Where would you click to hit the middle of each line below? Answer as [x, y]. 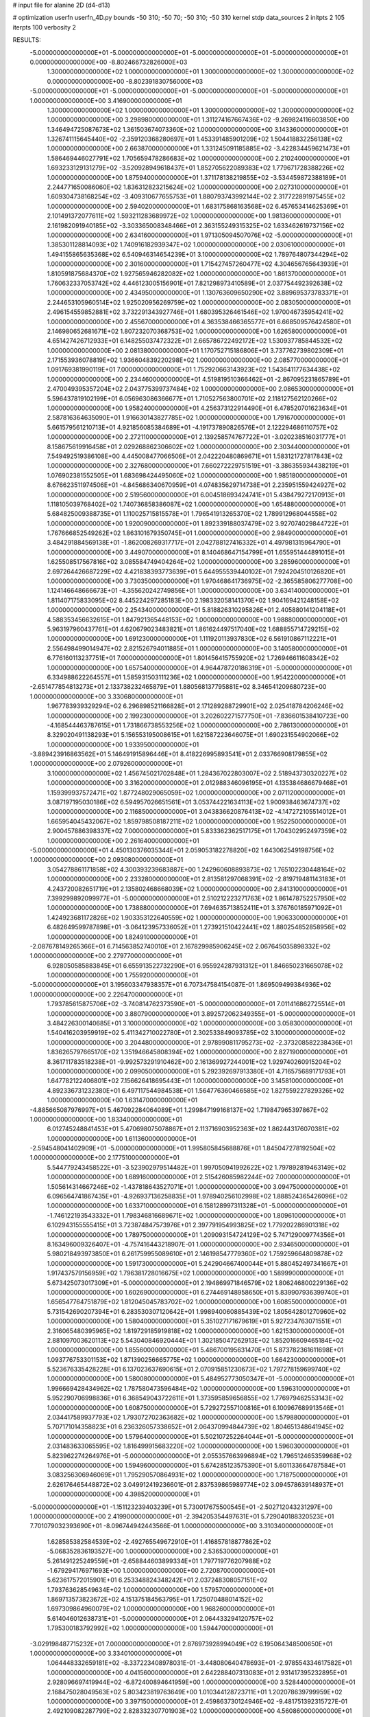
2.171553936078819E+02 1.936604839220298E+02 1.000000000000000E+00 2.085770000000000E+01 [198, 360]
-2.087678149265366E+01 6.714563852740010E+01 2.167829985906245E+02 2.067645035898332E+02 [180, 946]
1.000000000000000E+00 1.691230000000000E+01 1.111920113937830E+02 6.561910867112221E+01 [192, 639]
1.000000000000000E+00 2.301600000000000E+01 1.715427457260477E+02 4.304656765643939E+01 [198, 264]
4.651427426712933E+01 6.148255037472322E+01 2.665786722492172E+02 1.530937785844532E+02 [195, 341]
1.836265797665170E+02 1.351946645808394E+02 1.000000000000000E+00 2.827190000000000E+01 [197, 1052]
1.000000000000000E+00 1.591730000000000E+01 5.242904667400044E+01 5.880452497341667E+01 [198, 1263]
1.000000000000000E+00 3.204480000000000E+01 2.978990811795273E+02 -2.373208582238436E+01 [200, 1042]
